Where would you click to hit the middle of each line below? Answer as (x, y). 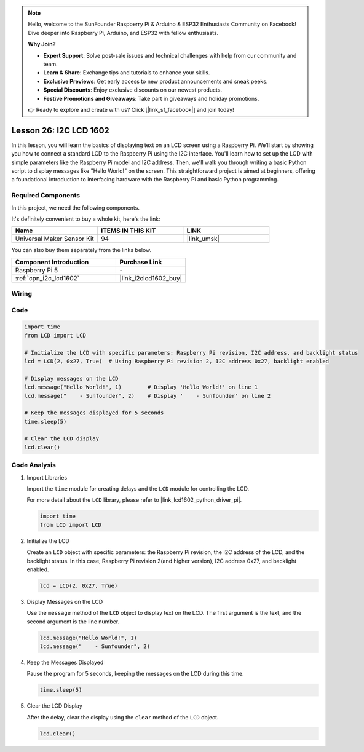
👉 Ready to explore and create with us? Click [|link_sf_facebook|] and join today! (131, 109)
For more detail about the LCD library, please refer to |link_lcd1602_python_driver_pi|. (134, 500)
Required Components (45, 196)
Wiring (22, 294)
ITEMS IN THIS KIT (128, 231)
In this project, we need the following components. (75, 208)
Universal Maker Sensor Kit (55, 239)
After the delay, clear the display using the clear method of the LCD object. (123, 717)
